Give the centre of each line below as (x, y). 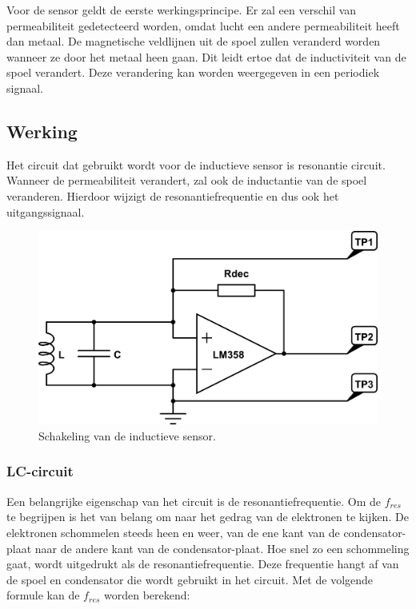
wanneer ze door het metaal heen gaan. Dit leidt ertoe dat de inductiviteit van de (206, 56)
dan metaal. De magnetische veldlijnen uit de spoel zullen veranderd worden (194, 41)
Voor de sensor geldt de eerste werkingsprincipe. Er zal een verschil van (182, 10)
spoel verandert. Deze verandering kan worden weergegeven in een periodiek (193, 72)
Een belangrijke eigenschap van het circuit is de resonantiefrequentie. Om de (194, 501)
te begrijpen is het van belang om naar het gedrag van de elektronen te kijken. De (208, 517)
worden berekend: (147, 595)
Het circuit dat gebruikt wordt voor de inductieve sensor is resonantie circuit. (196, 164)
